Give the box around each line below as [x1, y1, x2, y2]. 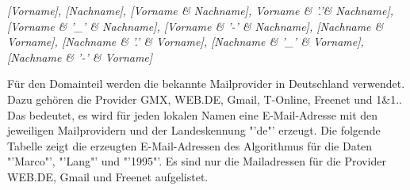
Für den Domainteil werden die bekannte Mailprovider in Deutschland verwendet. [7, 75, 405, 92]
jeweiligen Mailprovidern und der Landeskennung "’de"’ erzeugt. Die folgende [7, 122, 381, 139]
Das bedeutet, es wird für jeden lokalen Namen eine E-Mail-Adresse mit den [7, 106, 378, 123]
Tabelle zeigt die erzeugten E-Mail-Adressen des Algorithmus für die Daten [7, 137, 373, 154]
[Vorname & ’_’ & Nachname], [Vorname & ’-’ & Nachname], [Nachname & [7, 17, 384, 34]
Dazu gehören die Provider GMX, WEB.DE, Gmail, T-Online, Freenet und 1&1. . [7, 90, 403, 107]
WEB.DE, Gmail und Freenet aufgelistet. [7, 168, 209, 184]
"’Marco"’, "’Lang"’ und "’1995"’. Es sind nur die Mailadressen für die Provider [7, 153, 386, 169]
